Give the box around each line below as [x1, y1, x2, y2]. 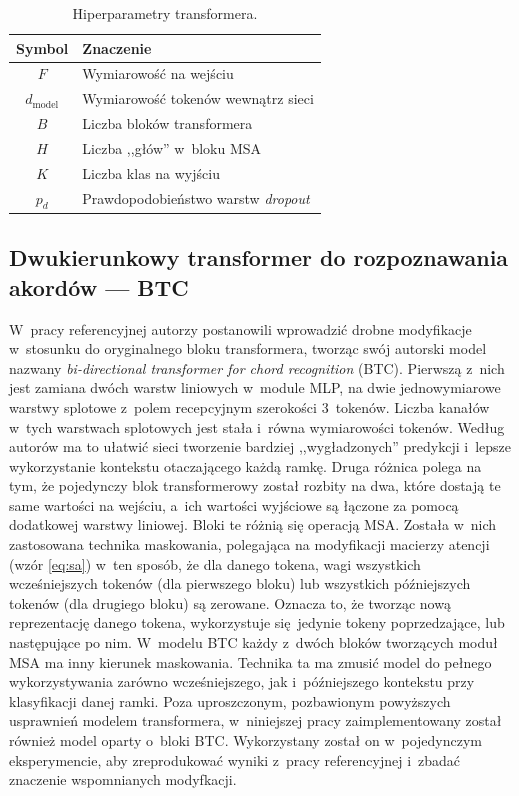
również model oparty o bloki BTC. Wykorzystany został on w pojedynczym [9, 730, 483, 751]
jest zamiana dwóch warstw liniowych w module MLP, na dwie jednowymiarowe [9, 377, 501, 398]
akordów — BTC [9, 271, 189, 302]
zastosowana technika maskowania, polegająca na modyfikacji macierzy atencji [9, 534, 490, 555]
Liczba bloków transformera [82, 113, 253, 134]
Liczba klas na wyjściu [82, 162, 220, 183]
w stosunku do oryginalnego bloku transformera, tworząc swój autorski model [9, 338, 487, 359]
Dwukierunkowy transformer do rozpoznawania [9, 242, 509, 273]
